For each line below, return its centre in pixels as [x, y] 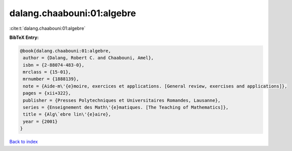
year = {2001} [40, 121]
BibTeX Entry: [24, 37]
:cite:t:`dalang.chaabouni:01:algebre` [47, 28]
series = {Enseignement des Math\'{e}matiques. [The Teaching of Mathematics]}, [126, 108]
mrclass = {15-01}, [47, 72]
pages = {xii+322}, [47, 93]
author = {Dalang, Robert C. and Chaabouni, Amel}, [88, 58]
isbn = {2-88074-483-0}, [54, 65]
